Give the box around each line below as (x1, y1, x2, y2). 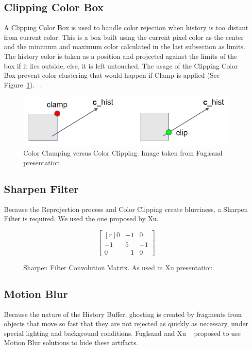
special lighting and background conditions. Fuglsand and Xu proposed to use (4, 328, 241, 338)
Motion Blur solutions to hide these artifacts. (4, 337, 138, 348)
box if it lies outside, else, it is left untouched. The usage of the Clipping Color (4, 60, 238, 70)
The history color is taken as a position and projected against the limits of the (4, 51, 237, 61)
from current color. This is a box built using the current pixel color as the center (4, 32, 244, 42)
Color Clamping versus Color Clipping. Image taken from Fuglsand (23, 148, 223, 158)
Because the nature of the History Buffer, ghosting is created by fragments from (4, 309, 242, 319)
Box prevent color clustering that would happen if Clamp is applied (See (4, 70, 220, 80)
